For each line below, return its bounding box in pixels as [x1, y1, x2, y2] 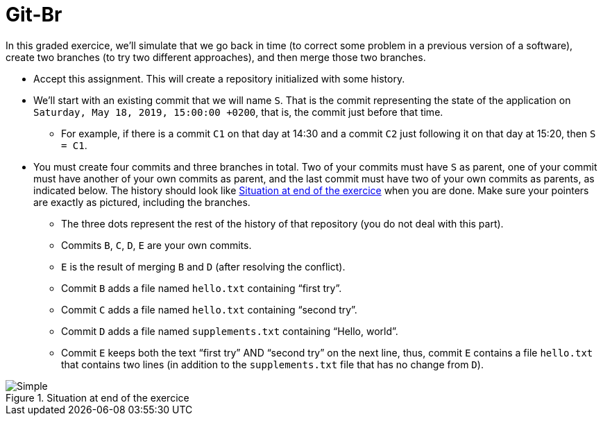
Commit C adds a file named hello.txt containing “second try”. [61, 303, 357, 316]
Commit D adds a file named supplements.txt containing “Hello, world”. [61, 325, 398, 337]
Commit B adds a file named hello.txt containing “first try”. [61, 282, 342, 294]
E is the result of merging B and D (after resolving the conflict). [61, 260, 346, 273]
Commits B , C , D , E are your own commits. [61, 239, 252, 251]
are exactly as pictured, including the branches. [33, 196, 250, 208]
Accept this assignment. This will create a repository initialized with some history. [33, 72, 405, 85]
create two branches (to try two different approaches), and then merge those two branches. [6, 51, 426, 63]
